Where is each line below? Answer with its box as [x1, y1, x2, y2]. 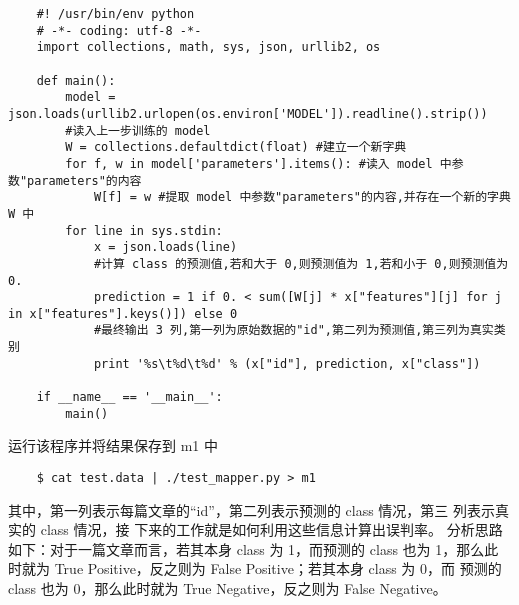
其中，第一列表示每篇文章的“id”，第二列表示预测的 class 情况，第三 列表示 [8, 499, 496, 520]
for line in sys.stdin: [65, 223, 223, 238]
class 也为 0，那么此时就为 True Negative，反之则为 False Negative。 [8, 578, 447, 599]
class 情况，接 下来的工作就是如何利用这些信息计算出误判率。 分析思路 [40, 519, 503, 540]
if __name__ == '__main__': [36, 390, 223, 405]
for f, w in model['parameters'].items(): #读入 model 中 [65, 156, 452, 171]
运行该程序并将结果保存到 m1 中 [8, 435, 218, 456]
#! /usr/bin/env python [36, 7, 195, 21]
